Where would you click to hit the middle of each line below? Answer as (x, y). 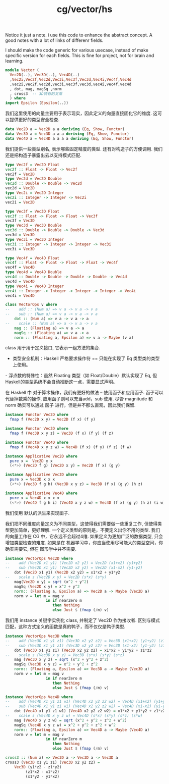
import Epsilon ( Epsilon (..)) (37, 103)
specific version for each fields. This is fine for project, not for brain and (80, 56)
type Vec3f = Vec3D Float (32, 211)
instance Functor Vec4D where (37, 442)
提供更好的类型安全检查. (34, 120)
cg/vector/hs (84, 9)
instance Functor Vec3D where (37, 429)
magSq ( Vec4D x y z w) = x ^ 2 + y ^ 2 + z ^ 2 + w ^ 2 (65, 725)
